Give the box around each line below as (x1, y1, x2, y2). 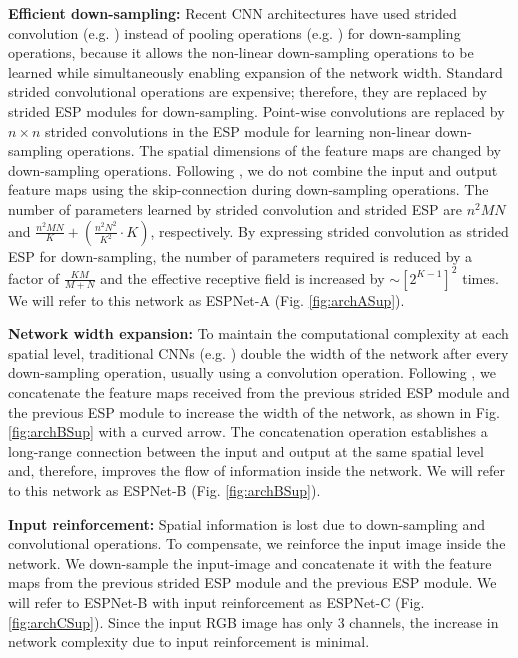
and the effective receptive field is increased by (100, 267, 385, 288)
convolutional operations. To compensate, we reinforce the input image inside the (8, 533, 506, 554)
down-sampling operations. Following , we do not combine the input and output (8, 159, 498, 180)
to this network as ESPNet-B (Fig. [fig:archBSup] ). (8, 479, 321, 500)
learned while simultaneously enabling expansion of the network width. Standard (8, 61, 503, 82)
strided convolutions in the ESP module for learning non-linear (45, 120, 431, 141)
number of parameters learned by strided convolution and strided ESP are (8, 198, 462, 219)
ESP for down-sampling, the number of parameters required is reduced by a (8, 245, 473, 266)
